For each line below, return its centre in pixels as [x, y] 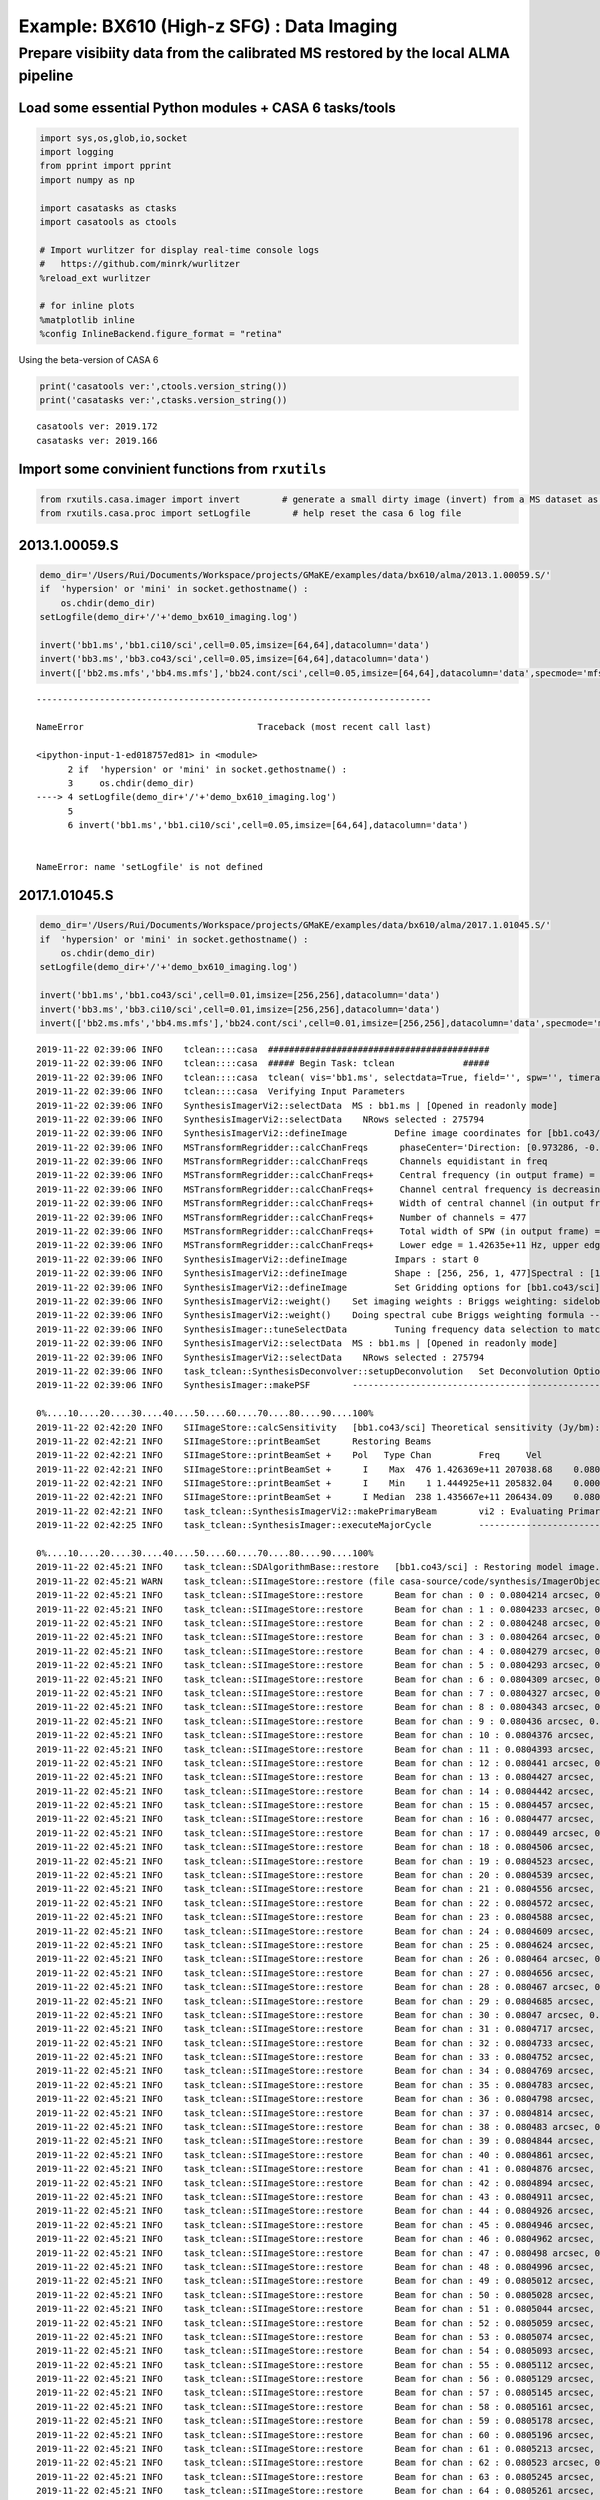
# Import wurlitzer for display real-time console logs [179, 249]
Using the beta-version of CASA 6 [88, 360]
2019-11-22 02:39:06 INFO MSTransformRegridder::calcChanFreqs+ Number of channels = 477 [281, 1217]
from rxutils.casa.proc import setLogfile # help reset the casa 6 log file [250, 513]
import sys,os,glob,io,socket [113, 138]
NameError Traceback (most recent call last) [234, 727]
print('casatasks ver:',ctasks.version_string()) [163, 400]
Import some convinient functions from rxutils [172, 468]
